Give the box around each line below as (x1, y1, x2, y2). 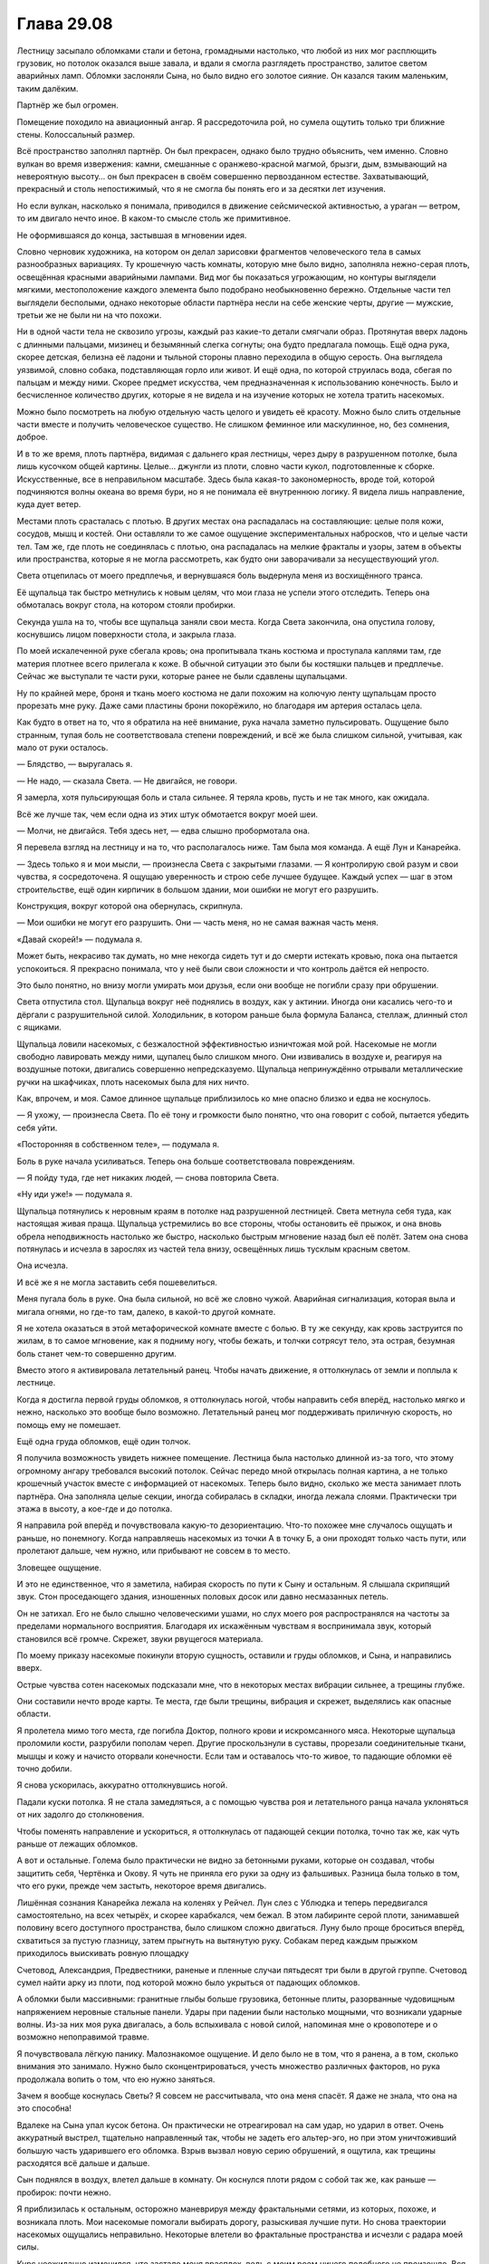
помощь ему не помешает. (16, 1419, 121, 1430)
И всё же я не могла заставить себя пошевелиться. (16, 1277, 217, 1288)
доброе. (16, 431, 49, 443)
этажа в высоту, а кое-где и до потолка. (16, 1503, 173, 1514)
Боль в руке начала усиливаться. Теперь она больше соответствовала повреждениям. (16, 1156, 355, 1166)
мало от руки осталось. (16, 743, 109, 753)
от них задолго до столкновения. (16, 1809, 145, 1820)
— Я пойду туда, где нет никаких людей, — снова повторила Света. (16, 1173, 280, 1184)
